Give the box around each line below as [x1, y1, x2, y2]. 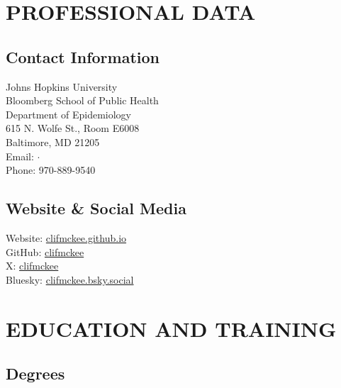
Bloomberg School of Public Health [6, 93, 159, 108]
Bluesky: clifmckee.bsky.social [6, 272, 134, 287]
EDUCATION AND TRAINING [6, 314, 337, 343]
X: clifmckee [6, 258, 59, 273]
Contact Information [6, 45, 160, 67]
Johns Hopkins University [6, 79, 118, 94]
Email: [6, 148, 34, 163]
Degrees [6, 362, 65, 384]
